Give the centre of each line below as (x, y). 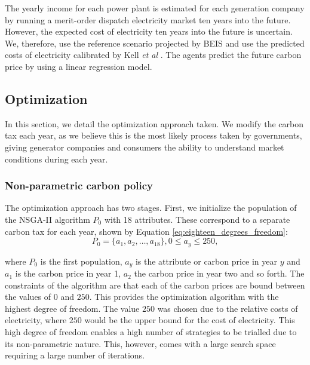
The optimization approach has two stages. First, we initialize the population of (151, 208)
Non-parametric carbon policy (79, 185)
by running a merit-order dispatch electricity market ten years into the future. (148, 19)
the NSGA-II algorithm (47, 219)
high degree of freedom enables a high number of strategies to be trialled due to (151, 332)
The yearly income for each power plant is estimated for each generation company (155, 8)
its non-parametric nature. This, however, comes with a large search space (140, 343)
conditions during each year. (56, 159)
